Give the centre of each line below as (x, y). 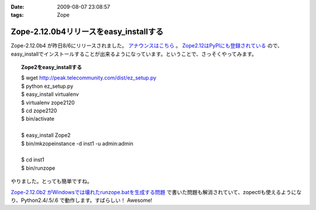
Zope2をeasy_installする (51, 67)
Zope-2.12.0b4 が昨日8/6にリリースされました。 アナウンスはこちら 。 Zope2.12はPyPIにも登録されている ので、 (147, 46)
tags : (17, 15)
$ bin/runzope (38, 168)
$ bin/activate (38, 119)
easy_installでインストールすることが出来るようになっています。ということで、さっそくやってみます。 (134, 54)
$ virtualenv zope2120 (48, 102)
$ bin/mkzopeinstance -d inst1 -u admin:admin (78, 143)
